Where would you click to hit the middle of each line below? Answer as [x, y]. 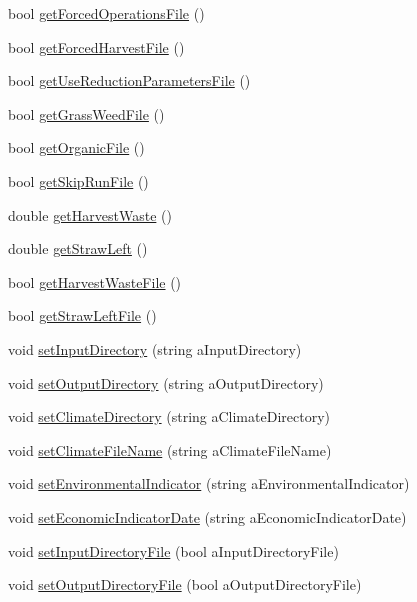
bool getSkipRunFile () [78, 180]
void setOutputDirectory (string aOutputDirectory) [166, 382]
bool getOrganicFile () [76, 147]
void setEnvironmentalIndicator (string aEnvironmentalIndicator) [209, 483]
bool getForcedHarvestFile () [96, 46]
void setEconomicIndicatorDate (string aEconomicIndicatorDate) [207, 516]
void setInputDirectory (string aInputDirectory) [155, 348]
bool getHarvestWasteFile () [95, 281]
